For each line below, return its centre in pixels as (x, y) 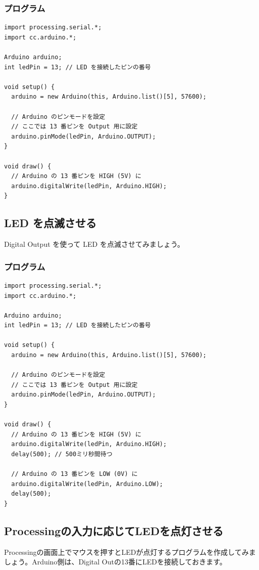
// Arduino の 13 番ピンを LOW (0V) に (74, 474)
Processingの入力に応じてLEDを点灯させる (114, 530)
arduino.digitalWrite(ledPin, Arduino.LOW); (87, 484)
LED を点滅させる (50, 223)
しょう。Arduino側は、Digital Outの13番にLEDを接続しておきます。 (115, 562)
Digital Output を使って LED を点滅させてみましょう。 (94, 244)
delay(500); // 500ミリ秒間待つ (62, 454)
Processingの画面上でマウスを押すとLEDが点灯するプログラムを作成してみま (130, 552)
